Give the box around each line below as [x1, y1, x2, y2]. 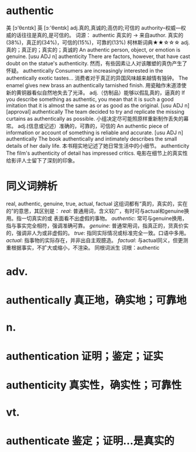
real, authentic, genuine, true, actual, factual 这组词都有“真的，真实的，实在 [6, 200, 188, 207]
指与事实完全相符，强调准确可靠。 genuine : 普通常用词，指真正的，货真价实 [6, 222, 189, 229]
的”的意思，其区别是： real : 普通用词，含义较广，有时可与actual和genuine [6, 207, 184, 215]
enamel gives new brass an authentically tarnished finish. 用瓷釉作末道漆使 [6, 81, 187, 89]
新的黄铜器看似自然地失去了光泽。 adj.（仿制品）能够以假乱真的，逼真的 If [6, 89, 185, 96]
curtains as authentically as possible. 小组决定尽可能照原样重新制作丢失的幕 [6, 115, 189, 122]
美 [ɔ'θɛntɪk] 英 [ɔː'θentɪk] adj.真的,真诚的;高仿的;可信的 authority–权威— [6, 24, 181, 31]
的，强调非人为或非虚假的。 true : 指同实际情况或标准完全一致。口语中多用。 [6, 229, 190, 236]
